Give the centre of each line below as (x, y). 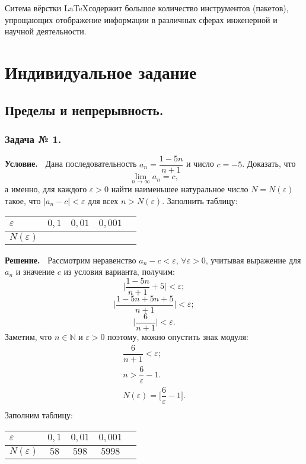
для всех (103, 201)
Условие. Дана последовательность (71, 163)
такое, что (23, 201)
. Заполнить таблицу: (200, 201)
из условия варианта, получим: (119, 271)
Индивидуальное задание (101, 71)
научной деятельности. (46, 31)
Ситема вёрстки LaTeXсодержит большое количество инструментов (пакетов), (147, 8)
